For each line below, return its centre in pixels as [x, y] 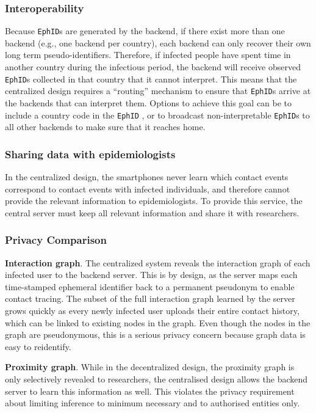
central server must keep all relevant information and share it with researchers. [152, 212]
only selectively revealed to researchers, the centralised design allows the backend [156, 378]
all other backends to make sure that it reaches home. [105, 127]
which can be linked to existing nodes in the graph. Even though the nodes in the [158, 322]
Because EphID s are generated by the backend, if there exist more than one [145, 31]
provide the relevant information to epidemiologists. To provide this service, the [154, 201]
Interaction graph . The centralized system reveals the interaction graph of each [158, 262]
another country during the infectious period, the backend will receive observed [153, 67]
